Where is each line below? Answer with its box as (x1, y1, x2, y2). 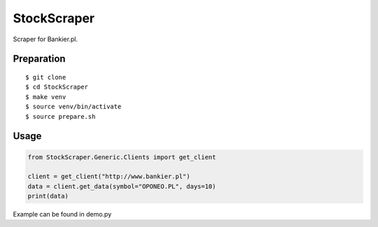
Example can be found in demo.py (13, 210, 112, 219)
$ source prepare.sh (25, 112, 96, 120)
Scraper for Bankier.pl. (13, 35, 78, 43)
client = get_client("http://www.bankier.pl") (27, 173, 190, 181)
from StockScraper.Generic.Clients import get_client (27, 153, 216, 161)
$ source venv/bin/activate (25, 103, 122, 111)
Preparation (13, 53, 66, 65)
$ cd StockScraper (25, 83, 89, 91)
